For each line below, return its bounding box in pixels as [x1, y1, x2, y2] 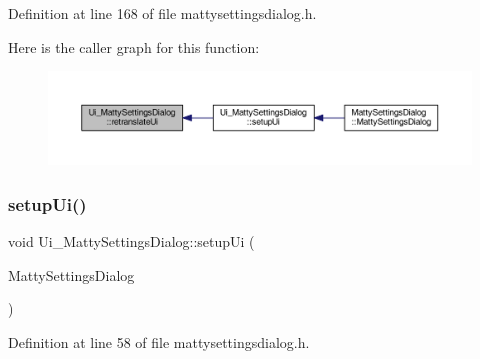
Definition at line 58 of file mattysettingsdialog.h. [8, 331, 310, 352]
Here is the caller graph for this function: [8, 36, 260, 57]
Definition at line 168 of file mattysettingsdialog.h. [8, 3, 317, 23]
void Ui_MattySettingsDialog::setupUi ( [8, 230, 255, 251]
